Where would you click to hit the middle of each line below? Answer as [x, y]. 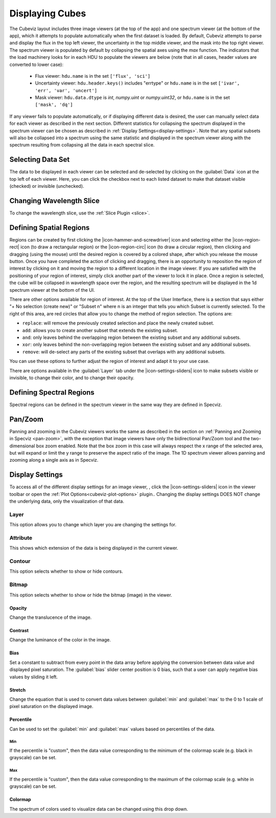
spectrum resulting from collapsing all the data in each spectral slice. [82, 145]
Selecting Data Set [40, 159]
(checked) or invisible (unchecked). [47, 186]
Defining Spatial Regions [50, 228]
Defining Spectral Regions [52, 392]
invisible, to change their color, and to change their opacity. [72, 378]
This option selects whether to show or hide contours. [66, 571]
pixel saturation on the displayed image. [51, 706]
